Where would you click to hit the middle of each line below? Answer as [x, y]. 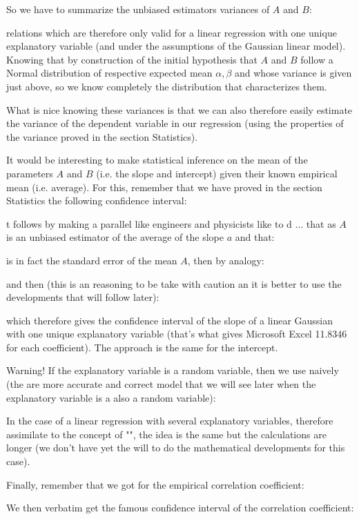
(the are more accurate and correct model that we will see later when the [161, 384]
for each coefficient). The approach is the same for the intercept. [142, 347]
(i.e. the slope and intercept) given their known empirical [217, 173]
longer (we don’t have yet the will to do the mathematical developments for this [176, 448]
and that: [255, 237]
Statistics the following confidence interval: [97, 200]
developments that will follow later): [83, 297]
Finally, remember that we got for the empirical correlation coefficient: [155, 484]
